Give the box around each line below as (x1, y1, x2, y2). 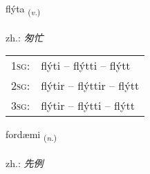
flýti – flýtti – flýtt (41, 57, 131, 74)
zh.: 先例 (6, 156, 44, 171)
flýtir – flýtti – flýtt (41, 97, 135, 114)
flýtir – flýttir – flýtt (41, 77, 140, 94)
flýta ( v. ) (6, 1, 41, 17)
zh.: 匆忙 (6, 30, 44, 44)
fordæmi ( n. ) (6, 127, 57, 144)
